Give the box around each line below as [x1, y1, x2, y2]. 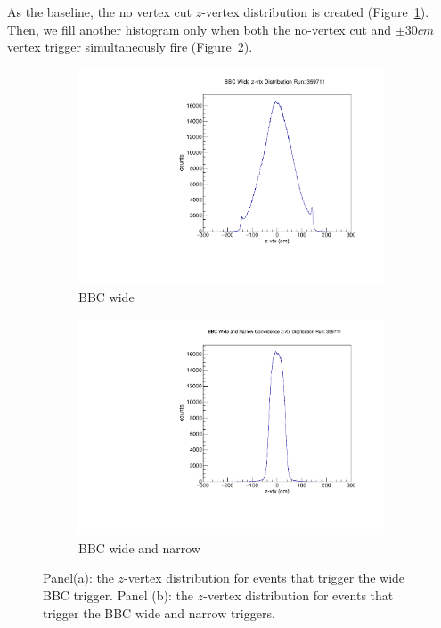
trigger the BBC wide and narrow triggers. [43, 603, 275, 622]
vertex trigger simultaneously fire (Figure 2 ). [7, 37, 253, 56]
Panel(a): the [43, 568, 114, 587]
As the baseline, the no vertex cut [7, 3, 192, 20]
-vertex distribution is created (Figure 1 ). [201, 3, 429, 20]
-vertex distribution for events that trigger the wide [124, 568, 405, 587]
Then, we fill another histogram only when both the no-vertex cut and [7, 20, 392, 38]
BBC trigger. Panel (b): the [43, 585, 194, 604]
